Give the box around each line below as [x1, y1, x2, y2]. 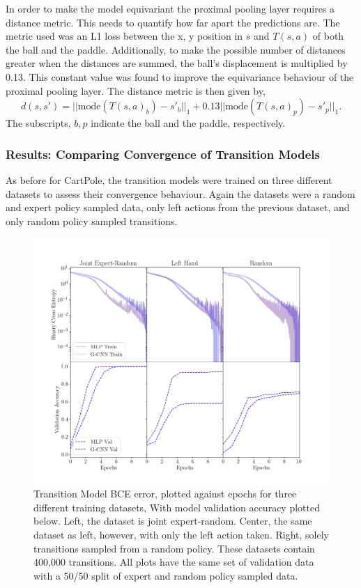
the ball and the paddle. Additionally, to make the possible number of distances [6, 42, 346, 56]
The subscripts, [6, 116, 71, 130]
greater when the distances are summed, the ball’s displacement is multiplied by [6, 56, 348, 70]
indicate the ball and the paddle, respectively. [91, 116, 286, 130]
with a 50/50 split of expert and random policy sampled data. [33, 568, 298, 582]
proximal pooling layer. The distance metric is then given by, [6, 83, 266, 98]
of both [312, 29, 344, 43]
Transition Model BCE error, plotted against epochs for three [33, 486, 297, 501]
